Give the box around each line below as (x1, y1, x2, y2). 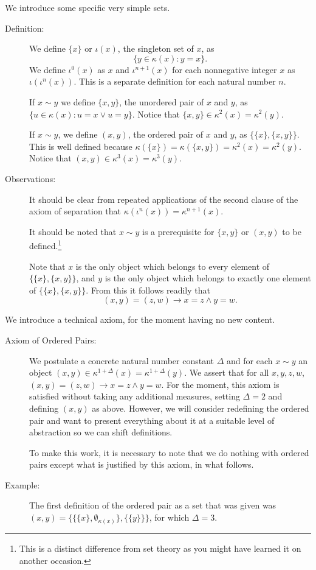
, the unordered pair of (119, 95, 204, 108)
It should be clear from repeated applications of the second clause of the (29, 192, 298, 205)
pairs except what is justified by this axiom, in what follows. (29, 458, 254, 471)
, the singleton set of (117, 42, 194, 55)
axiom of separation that (29, 205, 122, 217)
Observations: (5, 172, 56, 185)
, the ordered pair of (128, 128, 204, 141)
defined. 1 (29, 237, 62, 252)
